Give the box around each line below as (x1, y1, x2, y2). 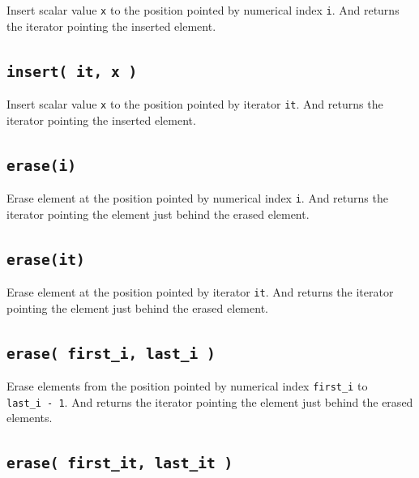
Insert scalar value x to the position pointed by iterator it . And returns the (6, 96, 383, 113)
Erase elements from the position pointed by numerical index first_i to (6, 378, 368, 395)
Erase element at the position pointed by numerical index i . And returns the (6, 190, 388, 207)
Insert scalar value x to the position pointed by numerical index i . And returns (6, 2, 400, 18)
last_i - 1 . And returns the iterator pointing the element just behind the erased (6, 393, 413, 410)
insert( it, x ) (6, 62, 138, 80)
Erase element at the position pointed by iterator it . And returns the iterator (6, 284, 394, 301)
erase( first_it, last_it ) (6, 455, 233, 472)
